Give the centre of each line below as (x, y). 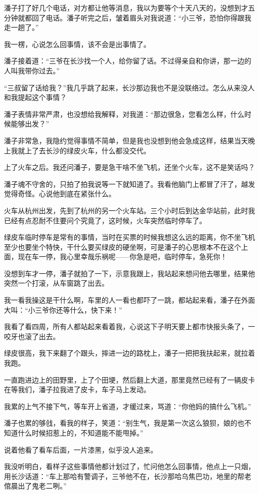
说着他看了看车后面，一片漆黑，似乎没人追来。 (81, 449)
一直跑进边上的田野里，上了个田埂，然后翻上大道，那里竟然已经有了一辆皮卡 (129, 379)
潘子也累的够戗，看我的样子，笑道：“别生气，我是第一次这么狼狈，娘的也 (124, 423)
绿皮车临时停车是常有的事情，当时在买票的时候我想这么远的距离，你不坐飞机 (129, 237)
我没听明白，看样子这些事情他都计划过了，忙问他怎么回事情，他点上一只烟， (129, 466)
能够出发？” (30, 124)
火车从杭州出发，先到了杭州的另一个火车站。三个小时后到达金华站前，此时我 (129, 210)
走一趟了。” (21, 27)
